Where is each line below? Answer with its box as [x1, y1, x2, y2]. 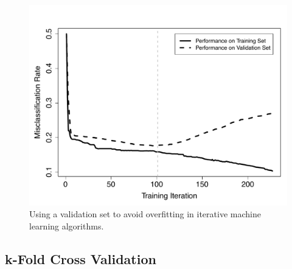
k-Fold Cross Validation [5, 249, 156, 268]
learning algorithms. [29, 219, 104, 232]
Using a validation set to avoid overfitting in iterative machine [29, 208, 261, 220]
